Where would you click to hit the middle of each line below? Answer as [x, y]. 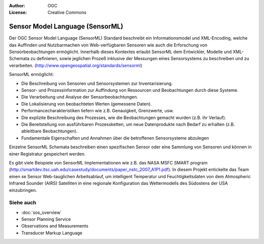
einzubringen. [23, 190]
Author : [17, 6]
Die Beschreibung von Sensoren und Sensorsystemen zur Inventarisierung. [97, 83]
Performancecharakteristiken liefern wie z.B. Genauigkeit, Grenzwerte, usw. [98, 111]
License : [18, 13]
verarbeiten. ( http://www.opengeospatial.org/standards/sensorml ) [76, 65]
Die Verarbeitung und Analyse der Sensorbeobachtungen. [80, 97]
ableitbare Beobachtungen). [49, 131]
